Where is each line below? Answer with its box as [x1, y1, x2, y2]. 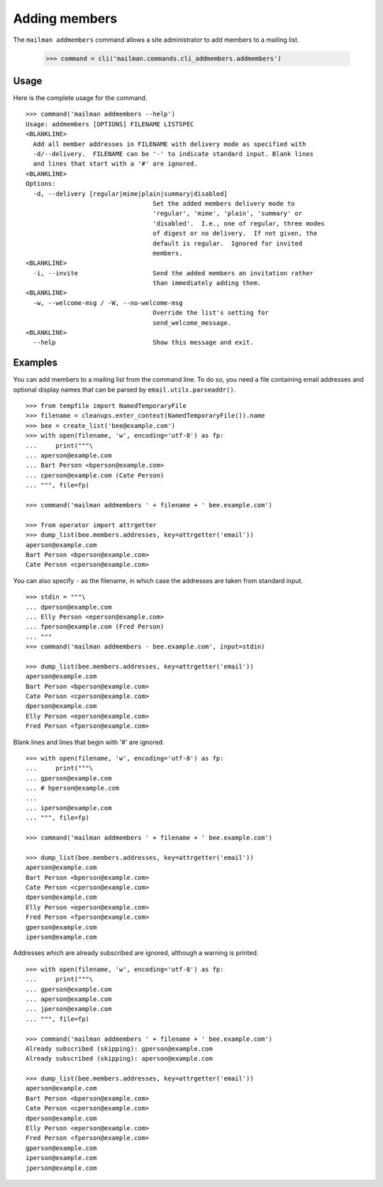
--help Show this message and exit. [33, 338, 255, 347]
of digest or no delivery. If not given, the [152, 229, 318, 238]
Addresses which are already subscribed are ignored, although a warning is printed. [13, 949, 259, 957]
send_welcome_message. [152, 319, 232, 326]
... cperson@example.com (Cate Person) [26, 471, 165, 479]
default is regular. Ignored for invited [152, 239, 303, 248]
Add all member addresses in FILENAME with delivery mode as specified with [33, 140, 306, 148]
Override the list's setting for [152, 309, 269, 317]
